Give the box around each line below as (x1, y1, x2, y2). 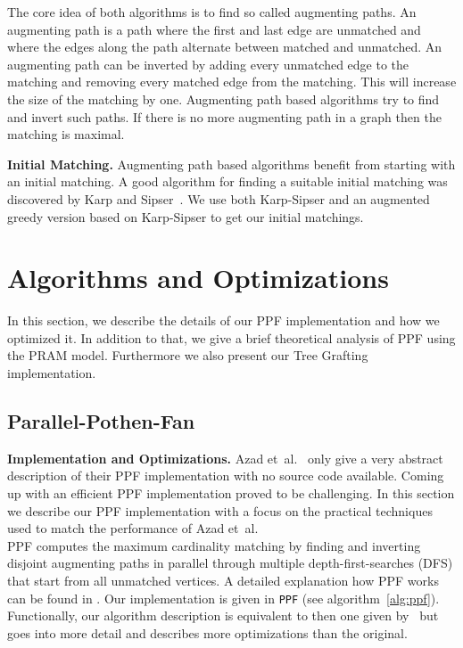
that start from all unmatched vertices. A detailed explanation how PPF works (7, 570, 439, 589)
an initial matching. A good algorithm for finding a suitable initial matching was (7, 172, 448, 191)
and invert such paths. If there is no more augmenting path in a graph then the (7, 107, 442, 126)
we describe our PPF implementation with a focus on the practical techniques (7, 501, 433, 520)
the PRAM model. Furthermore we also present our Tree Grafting (7, 346, 368, 365)
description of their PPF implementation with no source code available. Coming (7, 466, 444, 485)
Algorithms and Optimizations (7, 259, 389, 296)
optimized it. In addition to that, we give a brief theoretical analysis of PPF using (7, 328, 456, 347)
